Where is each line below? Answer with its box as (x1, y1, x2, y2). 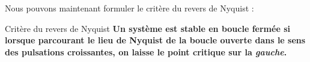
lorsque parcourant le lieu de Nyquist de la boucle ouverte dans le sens (5, 34, 306, 46)
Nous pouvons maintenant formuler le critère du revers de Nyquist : (5, 2, 254, 14)
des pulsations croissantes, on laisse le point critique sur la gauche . (5, 45, 287, 58)
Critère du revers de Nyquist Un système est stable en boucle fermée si (5, 22, 290, 34)
